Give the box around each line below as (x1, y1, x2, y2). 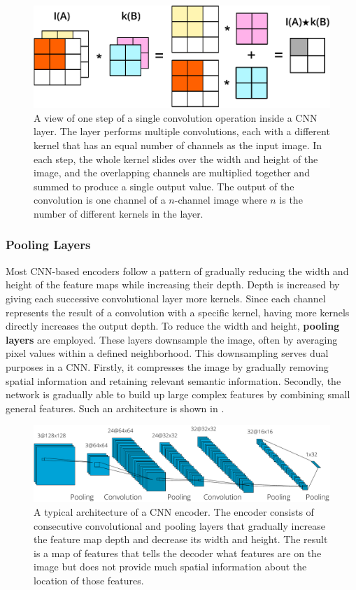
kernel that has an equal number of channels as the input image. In (34, 137, 322, 152)
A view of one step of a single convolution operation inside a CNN (34, 110, 318, 125)
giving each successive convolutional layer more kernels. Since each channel (6, 290, 326, 305)
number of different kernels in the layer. (34, 206, 204, 220)
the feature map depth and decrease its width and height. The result (34, 532, 328, 547)
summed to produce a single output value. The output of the (34, 178, 294, 193)
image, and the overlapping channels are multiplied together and (34, 165, 310, 180)
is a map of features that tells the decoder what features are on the (34, 545, 322, 560)
